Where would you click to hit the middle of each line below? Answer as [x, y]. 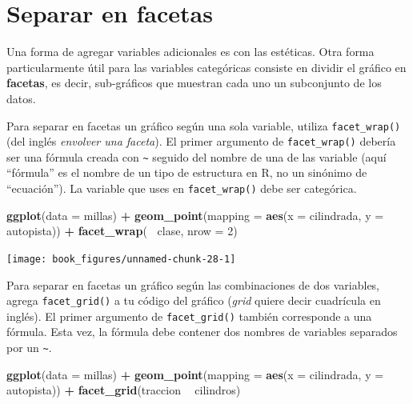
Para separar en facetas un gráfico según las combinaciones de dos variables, [193, 284]
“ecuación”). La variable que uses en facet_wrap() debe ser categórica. [182, 188]
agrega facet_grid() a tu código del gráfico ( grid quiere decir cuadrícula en [194, 300]
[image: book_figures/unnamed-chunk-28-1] [121, 259]
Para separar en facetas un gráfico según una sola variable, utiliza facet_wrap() [204, 125]
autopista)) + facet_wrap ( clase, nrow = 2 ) [122, 231]
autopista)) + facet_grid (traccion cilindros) [124, 390]
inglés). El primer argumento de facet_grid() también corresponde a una [189, 316]
